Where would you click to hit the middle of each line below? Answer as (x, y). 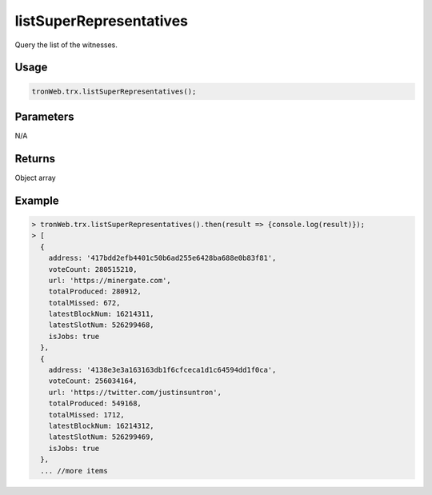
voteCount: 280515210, (93, 269)
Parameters (44, 116)
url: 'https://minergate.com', (110, 280)
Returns (35, 159)
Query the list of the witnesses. (66, 45)
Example (37, 200)
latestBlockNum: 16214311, (102, 314)
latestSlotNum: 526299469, (102, 437)
